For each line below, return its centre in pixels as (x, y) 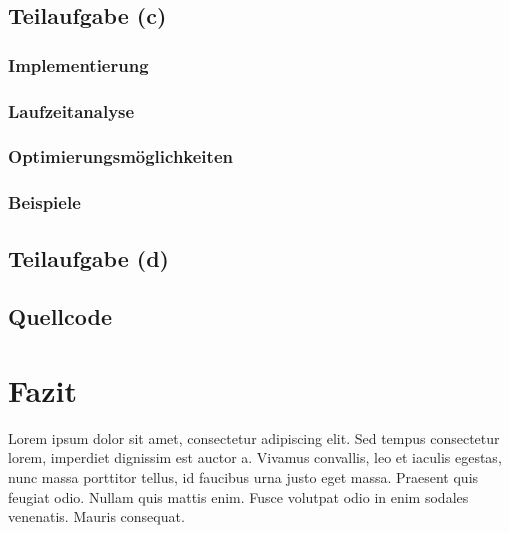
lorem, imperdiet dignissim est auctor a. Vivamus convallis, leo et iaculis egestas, (255, 457)
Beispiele (44, 202)
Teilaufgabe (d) (88, 257)
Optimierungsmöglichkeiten (120, 156)
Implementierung (78, 64)
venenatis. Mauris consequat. (96, 516)
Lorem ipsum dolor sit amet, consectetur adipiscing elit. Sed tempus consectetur (254, 437)
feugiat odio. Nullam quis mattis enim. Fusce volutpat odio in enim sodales (238, 496)
